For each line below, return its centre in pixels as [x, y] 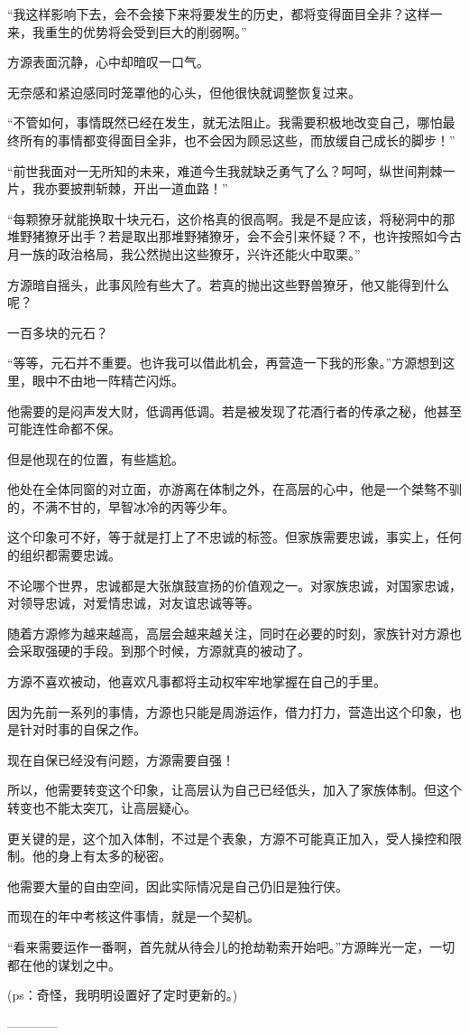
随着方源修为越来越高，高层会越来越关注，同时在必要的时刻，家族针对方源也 [234, 633]
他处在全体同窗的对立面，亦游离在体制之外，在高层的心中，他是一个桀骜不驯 [234, 489]
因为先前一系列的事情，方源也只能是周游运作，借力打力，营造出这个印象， [228, 711]
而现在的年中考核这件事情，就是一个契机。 [133, 916]
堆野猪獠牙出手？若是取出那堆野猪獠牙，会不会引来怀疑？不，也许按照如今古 [234, 236]
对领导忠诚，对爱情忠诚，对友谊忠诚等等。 [133, 603]
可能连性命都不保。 [64, 429]
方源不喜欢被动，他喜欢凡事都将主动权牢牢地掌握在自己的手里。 [197, 681]
